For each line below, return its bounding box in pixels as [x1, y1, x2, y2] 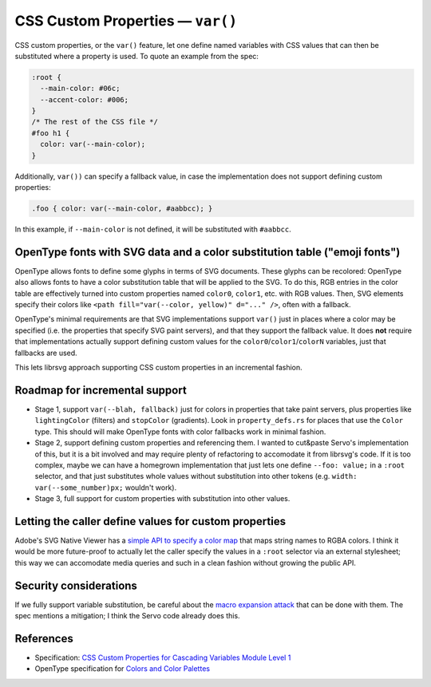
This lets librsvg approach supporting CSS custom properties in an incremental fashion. [14, 363, 302, 373]
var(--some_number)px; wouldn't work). [34, 483, 177, 492]
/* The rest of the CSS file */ [31, 117, 159, 127]
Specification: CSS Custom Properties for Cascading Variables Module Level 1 [34, 653, 291, 662]
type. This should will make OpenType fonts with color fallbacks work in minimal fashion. [34, 427, 326, 436]
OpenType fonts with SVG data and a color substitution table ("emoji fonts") [14, 245, 401, 259]
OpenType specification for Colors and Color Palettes [34, 664, 211, 673]
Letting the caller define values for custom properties [14, 515, 287, 528]
